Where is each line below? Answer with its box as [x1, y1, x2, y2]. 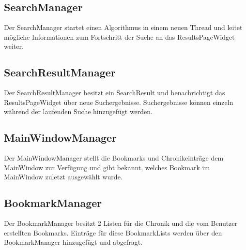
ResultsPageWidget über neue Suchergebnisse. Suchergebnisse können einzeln [4, 97, 233, 107]
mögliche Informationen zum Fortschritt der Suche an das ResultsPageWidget [4, 31, 235, 42]
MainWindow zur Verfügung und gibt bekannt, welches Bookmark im [4, 162, 210, 172]
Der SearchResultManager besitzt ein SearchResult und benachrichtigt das [4, 88, 225, 98]
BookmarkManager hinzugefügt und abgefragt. [4, 237, 143, 247]
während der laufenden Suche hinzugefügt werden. [4, 106, 153, 117]
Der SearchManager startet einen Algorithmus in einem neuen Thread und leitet [4, 22, 243, 32]
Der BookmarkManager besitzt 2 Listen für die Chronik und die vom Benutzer [4, 218, 238, 228]
